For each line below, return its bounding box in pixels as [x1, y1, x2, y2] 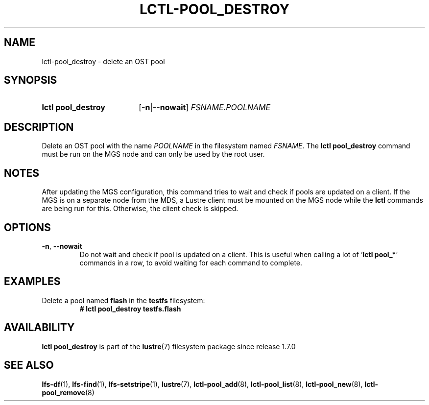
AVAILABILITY [4, 321, 75, 334]
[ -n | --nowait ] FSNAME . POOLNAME [139, 102, 271, 113]
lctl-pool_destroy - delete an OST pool [42, 57, 165, 66]
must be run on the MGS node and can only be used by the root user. [42, 150, 265, 159]
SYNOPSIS [4, 74, 57, 87]
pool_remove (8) [42, 388, 95, 397]
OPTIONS [4, 221, 51, 234]
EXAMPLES [4, 275, 61, 288]
